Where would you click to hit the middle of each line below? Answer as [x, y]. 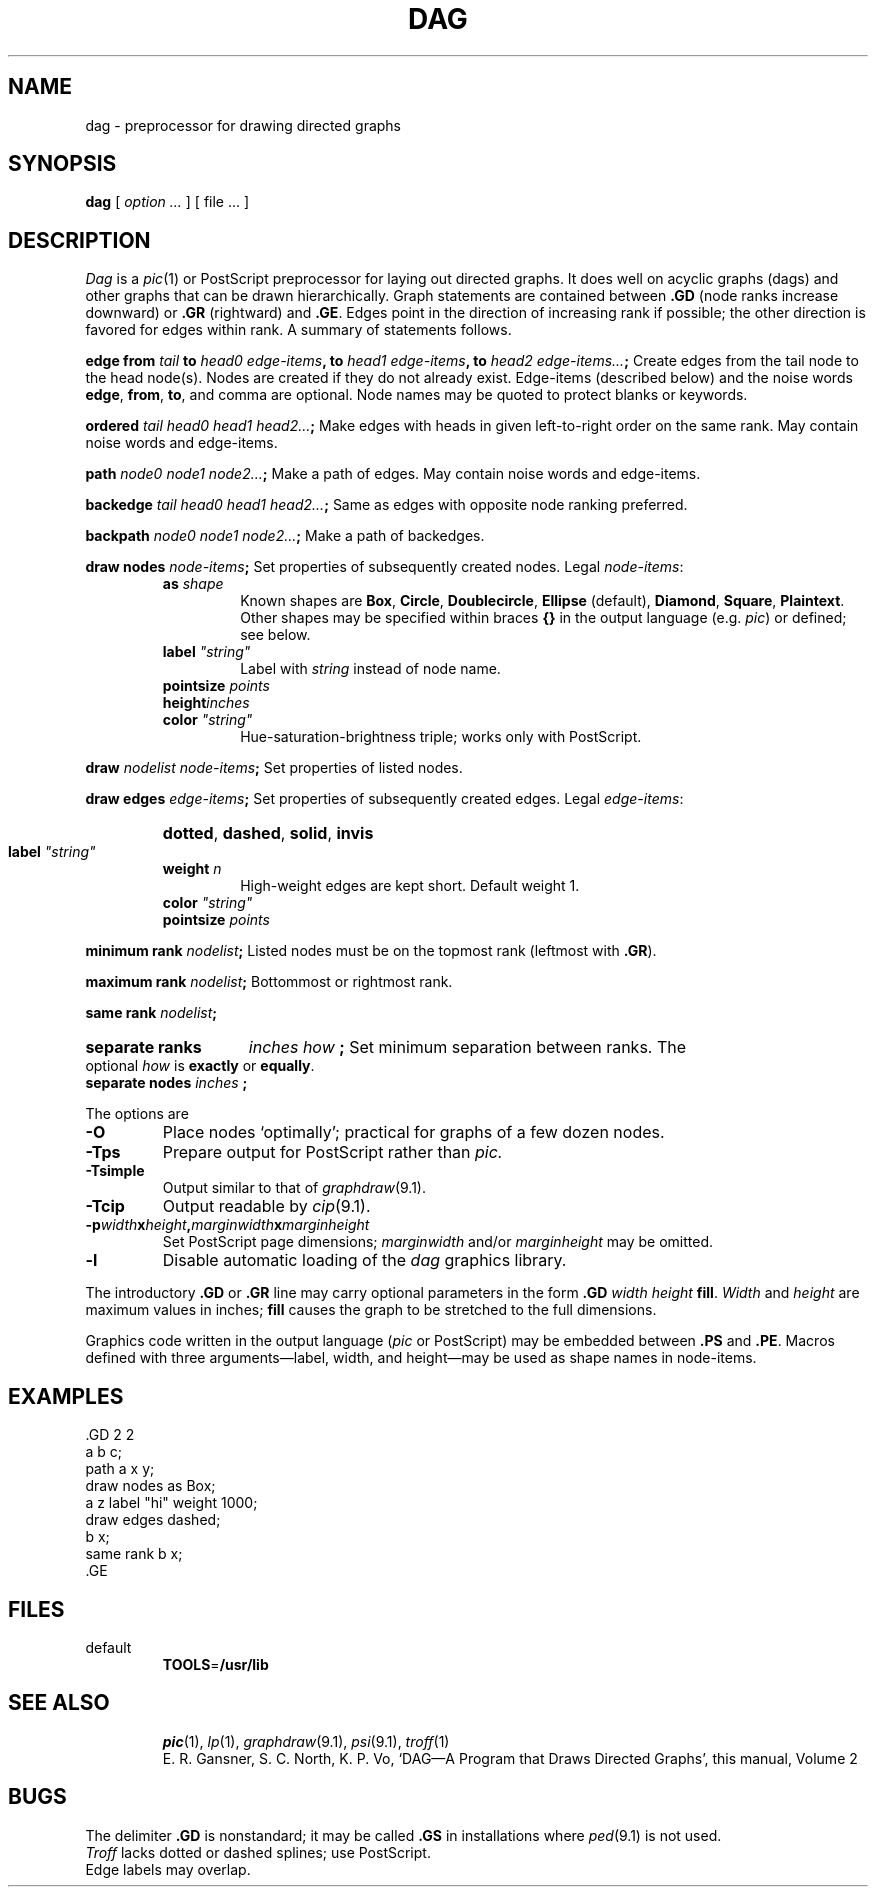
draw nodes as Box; [150, 1486]
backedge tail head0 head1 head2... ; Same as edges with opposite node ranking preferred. [386, 505]
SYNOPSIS [62, 164]
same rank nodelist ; [151, 1013]
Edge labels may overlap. [168, 1869]
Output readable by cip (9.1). [266, 1206]
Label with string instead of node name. [370, 669]
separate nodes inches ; [166, 1083]
